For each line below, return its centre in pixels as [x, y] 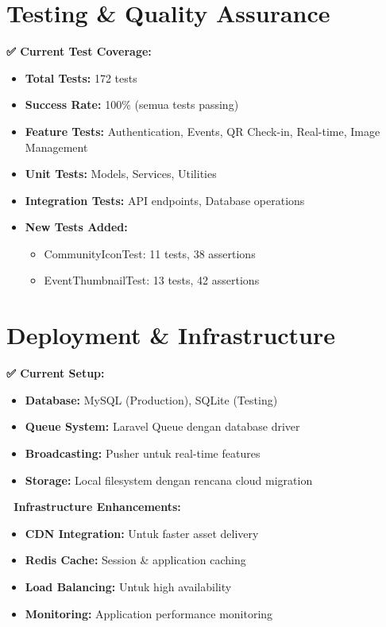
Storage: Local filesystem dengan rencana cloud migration [169, 480]
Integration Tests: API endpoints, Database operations [165, 200]
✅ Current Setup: [56, 373]
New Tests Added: [76, 227]
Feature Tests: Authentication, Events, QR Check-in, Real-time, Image [203, 131]
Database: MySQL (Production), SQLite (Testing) [151, 399]
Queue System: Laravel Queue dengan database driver [162, 426]
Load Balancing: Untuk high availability [128, 586]
